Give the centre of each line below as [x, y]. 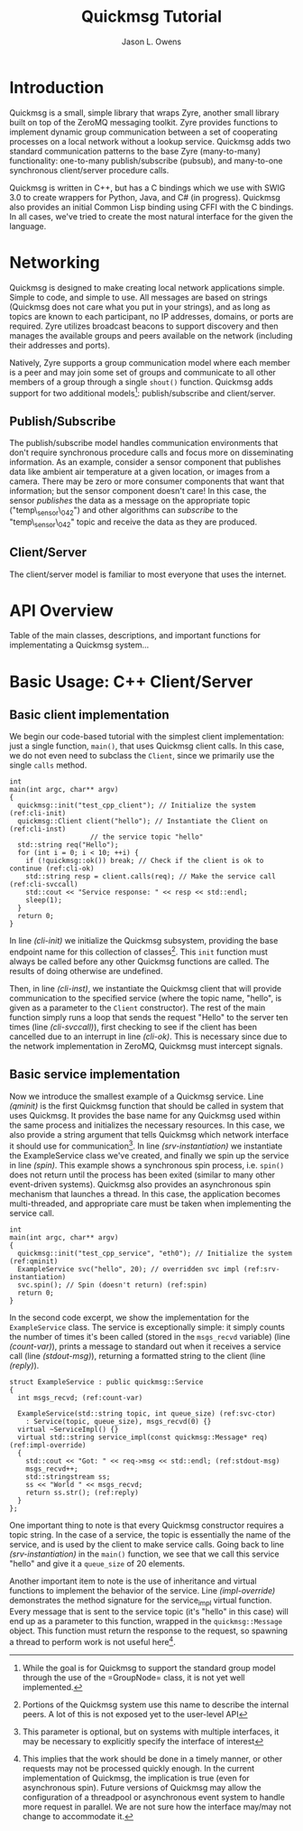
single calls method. [48, 766]
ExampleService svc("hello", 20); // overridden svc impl [129, 1269]
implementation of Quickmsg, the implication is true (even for [136, 1778]
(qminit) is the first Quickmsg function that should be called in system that [147, 1106]
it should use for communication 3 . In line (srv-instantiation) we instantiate [146, 1145]
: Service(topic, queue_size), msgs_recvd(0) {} [119, 1421]
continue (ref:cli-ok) [52, 869]
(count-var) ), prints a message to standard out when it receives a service [145, 1346]
